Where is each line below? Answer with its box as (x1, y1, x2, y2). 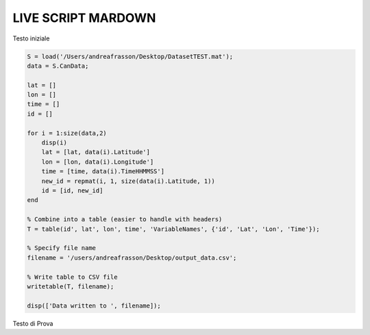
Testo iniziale (12, 34, 50, 42)
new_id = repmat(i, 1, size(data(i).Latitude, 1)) (41, 177, 215, 185)
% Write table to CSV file (27, 273, 118, 281)
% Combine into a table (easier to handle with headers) (27, 216, 223, 223)
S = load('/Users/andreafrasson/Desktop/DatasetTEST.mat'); (27, 52, 234, 60)
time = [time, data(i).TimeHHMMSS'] (41, 168, 164, 175)
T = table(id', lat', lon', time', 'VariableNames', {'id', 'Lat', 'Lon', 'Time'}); (27, 225, 320, 233)
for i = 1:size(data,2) (27, 129, 108, 137)
